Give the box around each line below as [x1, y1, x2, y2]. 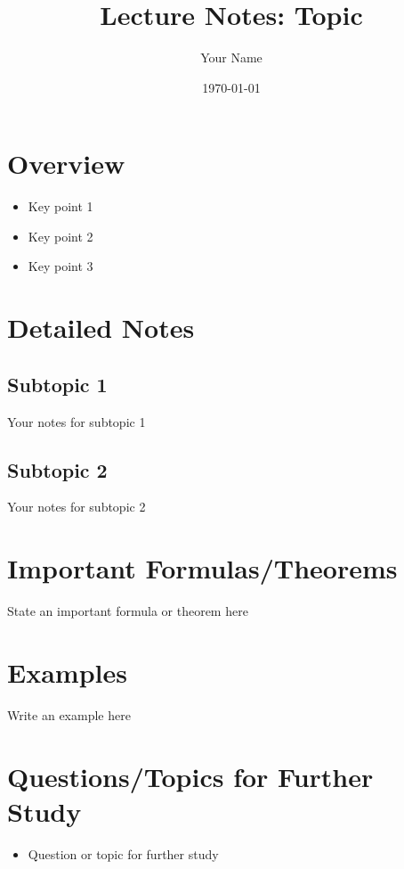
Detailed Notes [7, 309, 195, 346]
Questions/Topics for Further [7, 758, 374, 794]
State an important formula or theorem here [7, 602, 248, 620]
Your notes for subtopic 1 [7, 412, 146, 430]
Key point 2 [28, 226, 93, 245]
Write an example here [7, 705, 131, 724]
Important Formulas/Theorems [7, 550, 398, 586]
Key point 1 [28, 197, 93, 216]
